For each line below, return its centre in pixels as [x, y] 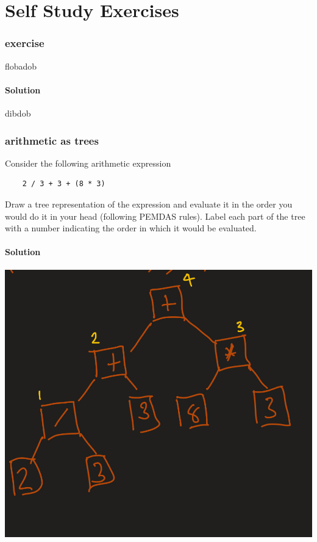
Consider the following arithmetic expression [88, 163]
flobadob [21, 66]
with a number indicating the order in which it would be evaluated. [131, 228]
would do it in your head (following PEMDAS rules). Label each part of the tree [155, 216]
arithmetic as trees [52, 140]
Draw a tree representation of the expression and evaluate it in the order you [149, 204]
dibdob [18, 113]
